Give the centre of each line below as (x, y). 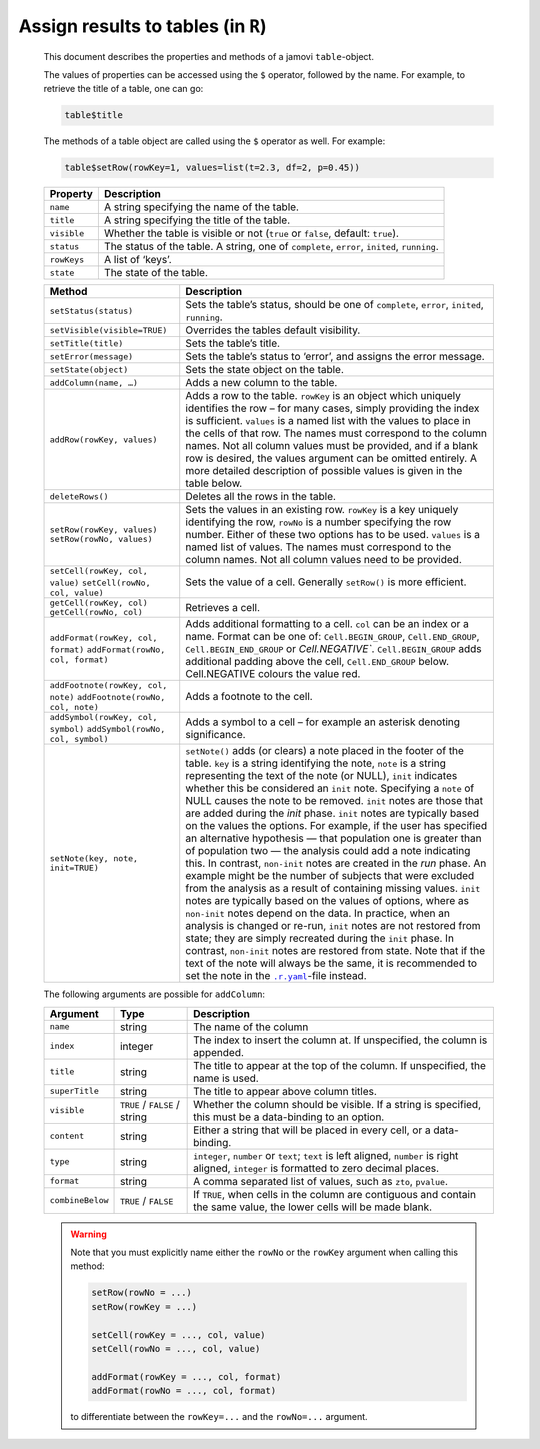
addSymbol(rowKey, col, (103, 717)
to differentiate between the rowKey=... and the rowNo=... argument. (219, 1417)
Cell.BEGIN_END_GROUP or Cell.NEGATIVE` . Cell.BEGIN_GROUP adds (333, 649)
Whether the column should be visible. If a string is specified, (337, 1104)
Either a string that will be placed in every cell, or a (312, 1130)
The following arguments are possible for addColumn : (154, 994)
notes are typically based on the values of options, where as (327, 901)
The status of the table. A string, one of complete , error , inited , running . (271, 247)
